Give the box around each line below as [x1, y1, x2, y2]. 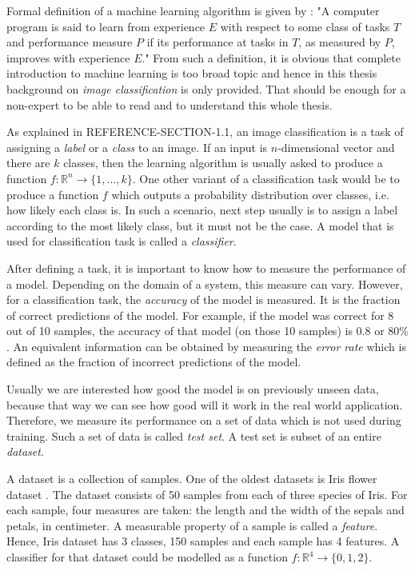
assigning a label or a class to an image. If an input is [6, 138, 268, 155]
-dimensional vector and [277, 138, 395, 155]
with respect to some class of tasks [220, 18, 390, 34]
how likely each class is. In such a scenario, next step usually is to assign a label [6, 202, 398, 218]
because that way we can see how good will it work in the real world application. [6, 396, 403, 413]
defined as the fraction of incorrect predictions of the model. [6, 353, 301, 370]
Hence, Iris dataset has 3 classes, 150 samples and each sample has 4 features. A [6, 533, 400, 549]
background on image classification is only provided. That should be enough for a [6, 80, 406, 97]
